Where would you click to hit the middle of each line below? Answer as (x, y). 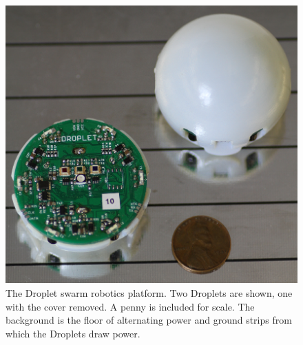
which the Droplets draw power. (73, 333)
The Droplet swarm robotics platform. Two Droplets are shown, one (149, 292)
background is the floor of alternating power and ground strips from (149, 320)
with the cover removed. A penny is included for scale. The (130, 306)
